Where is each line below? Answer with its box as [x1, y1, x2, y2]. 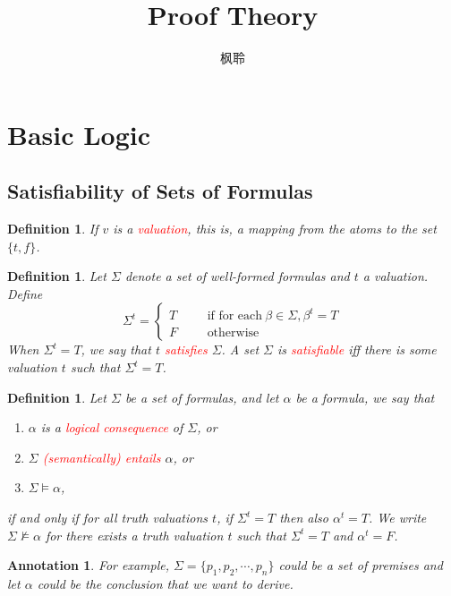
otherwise [207, 327, 260, 340]
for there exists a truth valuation [45, 525, 224, 544]
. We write [369, 508, 427, 527]
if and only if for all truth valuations [7, 508, 208, 527]
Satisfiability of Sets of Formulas [7, 177, 313, 205]
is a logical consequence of [40, 418, 183, 437]
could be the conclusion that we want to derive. [37, 575, 294, 593]
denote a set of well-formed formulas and [124, 267, 350, 285]
